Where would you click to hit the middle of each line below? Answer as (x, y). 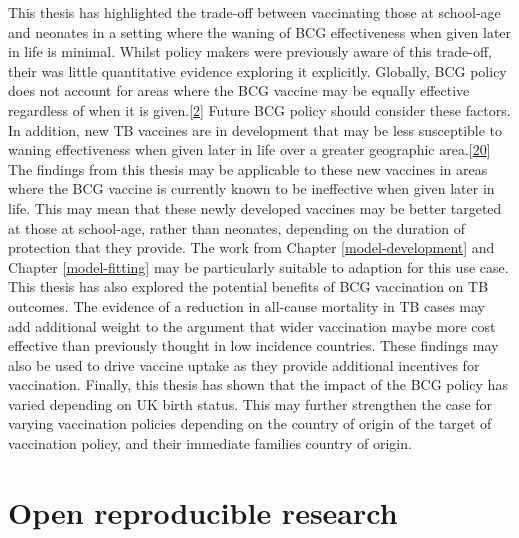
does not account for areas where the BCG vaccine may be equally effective (239, 90)
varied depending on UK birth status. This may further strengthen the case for (250, 403)
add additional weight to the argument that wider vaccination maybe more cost (252, 325)
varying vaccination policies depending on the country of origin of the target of (250, 423)
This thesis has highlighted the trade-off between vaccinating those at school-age (254, 12)
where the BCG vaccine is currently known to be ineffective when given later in (251, 188)
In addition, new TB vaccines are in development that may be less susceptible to (255, 129)
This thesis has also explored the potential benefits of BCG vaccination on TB (248, 286)
